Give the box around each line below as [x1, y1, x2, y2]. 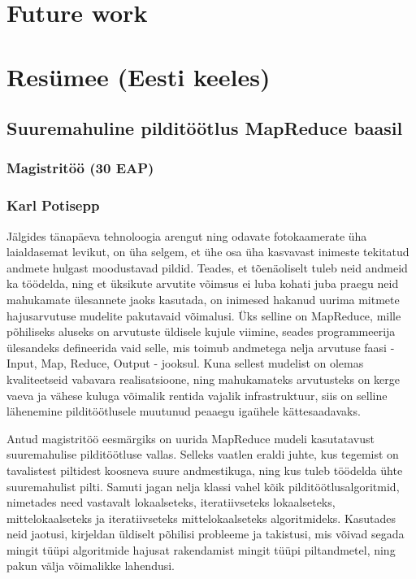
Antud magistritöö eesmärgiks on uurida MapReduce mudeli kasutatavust [6, 429, 375, 446]
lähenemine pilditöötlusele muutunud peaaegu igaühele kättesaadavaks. [6, 403, 361, 420]
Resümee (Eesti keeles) [6, 59, 271, 93]
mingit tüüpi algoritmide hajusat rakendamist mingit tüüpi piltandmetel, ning [6, 541, 396, 558]
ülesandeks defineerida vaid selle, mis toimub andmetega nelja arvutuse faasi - [6, 338, 395, 355]
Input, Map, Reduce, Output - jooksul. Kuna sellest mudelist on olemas [6, 355, 364, 372]
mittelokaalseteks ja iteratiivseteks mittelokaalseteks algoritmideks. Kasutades [6, 509, 396, 526]
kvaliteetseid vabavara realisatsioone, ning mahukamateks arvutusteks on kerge [6, 370, 400, 387]
